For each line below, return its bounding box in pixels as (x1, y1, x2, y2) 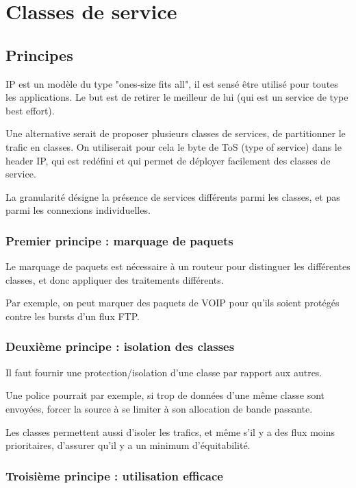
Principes (5, 44, 73, 65)
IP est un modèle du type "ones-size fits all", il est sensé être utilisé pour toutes (5, 76, 338, 90)
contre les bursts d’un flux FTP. (5, 308, 140, 323)
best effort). (5, 103, 55, 117)
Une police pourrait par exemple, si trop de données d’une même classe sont (5, 388, 325, 402)
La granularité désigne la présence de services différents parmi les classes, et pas (5, 189, 340, 204)
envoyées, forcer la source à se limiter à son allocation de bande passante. (5, 401, 313, 415)
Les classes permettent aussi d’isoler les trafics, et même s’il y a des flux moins (5, 424, 335, 439)
